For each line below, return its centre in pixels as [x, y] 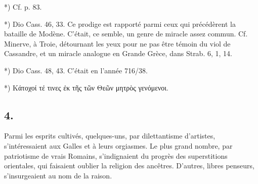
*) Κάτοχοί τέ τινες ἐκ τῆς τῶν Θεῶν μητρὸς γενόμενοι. [87, 87]
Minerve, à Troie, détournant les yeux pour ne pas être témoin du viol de [117, 43]
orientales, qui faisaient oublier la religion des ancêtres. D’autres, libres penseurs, [129, 166]
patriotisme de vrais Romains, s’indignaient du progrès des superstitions [116, 155]
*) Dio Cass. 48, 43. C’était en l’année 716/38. [76, 70]
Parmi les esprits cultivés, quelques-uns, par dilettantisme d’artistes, [110, 136]
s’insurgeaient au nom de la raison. [58, 175]
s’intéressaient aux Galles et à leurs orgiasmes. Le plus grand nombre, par [118, 145]
